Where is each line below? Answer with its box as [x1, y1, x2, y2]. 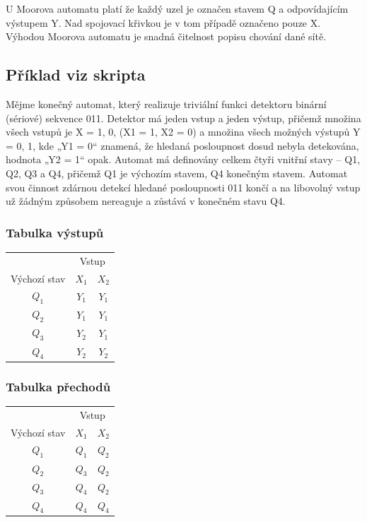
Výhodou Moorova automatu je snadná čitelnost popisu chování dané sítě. [6, 29, 327, 44]
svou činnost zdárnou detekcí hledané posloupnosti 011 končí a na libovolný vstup [6, 179, 361, 194]
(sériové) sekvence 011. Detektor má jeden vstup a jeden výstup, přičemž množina [6, 110, 361, 125]
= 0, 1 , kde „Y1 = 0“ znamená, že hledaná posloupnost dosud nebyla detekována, [6, 138, 359, 153]
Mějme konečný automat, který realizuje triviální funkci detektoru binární [6, 96, 327, 111]
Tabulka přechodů [6, 377, 111, 395]
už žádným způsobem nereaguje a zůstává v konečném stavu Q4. [6, 194, 286, 208]
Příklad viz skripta [6, 64, 146, 85]
